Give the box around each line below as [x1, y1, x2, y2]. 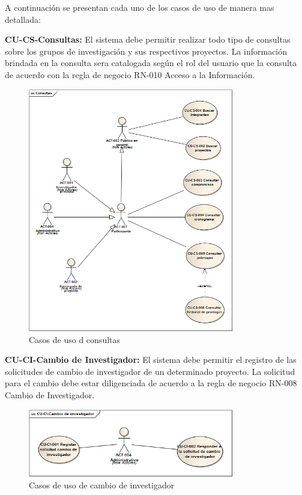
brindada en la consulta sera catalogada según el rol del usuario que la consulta [5, 56, 297, 69]
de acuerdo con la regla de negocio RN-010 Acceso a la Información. [5, 68, 255, 80]
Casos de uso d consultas [29, 333, 121, 345]
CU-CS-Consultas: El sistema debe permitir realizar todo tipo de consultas [5, 33, 291, 46]
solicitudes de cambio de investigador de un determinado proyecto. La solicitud [5, 365, 295, 377]
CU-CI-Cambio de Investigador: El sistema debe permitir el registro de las [5, 353, 297, 366]
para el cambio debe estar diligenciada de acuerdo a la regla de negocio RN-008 [5, 377, 297, 389]
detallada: [5, 13, 41, 25]
